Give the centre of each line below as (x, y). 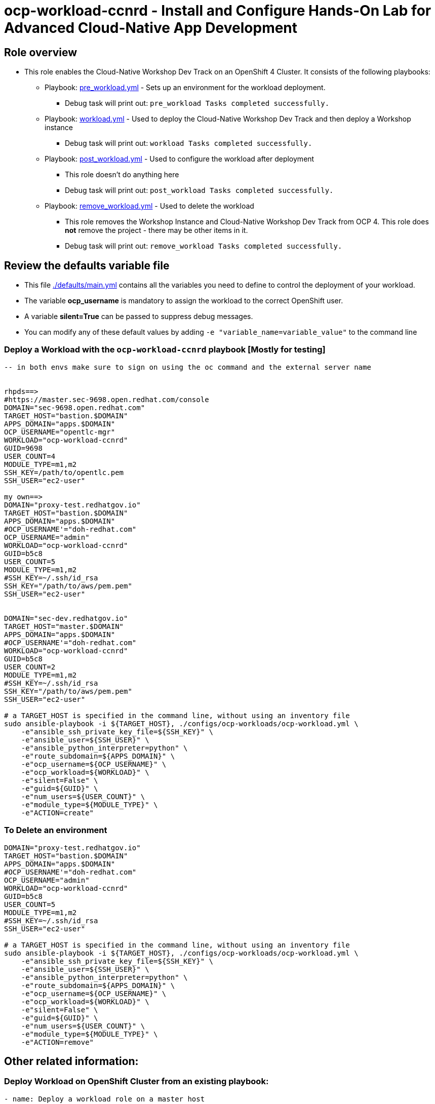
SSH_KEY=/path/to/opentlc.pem (64, 472)
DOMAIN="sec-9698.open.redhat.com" (75, 407)
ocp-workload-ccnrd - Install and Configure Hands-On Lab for (218, 11)
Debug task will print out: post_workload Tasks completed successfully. (199, 190)
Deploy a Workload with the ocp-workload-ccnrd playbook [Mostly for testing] (165, 350)
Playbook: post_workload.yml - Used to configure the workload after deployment (180, 159)
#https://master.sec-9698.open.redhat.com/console (107, 399)
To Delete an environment (56, 830)
